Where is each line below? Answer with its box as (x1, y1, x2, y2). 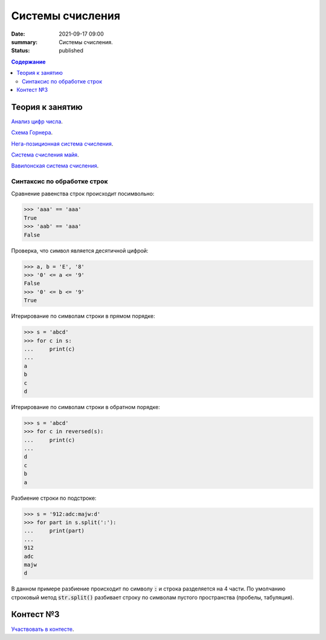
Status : (11, 47, 30, 54)
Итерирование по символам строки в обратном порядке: (11, 403, 160, 410)
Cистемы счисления (11, 9, 121, 22)
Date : (11, 30, 25, 37)
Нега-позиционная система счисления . (11, 140, 113, 147)
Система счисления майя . (11, 151, 79, 158)
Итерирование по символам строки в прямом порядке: (11, 312, 155, 320)
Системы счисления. (59, 38, 113, 45)
